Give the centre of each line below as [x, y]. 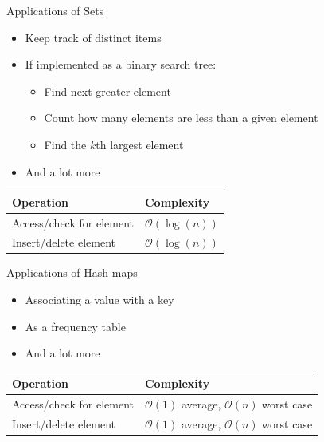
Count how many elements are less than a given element [181, 118]
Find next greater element [107, 91]
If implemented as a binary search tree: [121, 64]
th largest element [140, 144]
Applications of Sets [55, 10]
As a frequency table [75, 326]
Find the [65, 144]
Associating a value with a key [100, 300]
